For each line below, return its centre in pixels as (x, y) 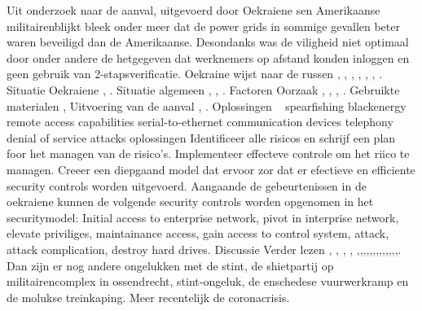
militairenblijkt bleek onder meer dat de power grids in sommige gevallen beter (203, 26)
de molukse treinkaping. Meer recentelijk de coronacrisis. (148, 297)
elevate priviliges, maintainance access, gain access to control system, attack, (198, 233)
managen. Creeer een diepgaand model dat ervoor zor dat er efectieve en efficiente (211, 169)
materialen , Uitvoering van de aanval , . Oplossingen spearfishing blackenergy (207, 105)
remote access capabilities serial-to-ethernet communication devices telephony (200, 122)
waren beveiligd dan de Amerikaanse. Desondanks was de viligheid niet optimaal (208, 42)
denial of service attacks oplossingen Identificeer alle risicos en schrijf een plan (201, 137)
